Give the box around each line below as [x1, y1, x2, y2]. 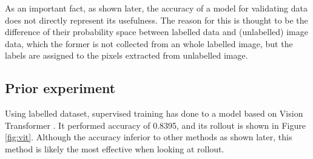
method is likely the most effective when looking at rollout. [5, 142, 224, 155]
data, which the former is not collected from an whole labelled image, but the [5, 37, 293, 50]
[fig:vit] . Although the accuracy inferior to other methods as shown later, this [5, 131, 292, 143]
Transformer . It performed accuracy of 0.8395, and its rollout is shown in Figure [5, 118, 306, 131]
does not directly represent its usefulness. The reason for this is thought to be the [5, 13, 308, 26]
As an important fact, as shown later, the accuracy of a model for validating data [5, 2, 308, 14]
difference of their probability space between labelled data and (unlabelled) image [5, 25, 308, 38]
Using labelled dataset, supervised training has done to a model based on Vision [5, 107, 303, 120]
